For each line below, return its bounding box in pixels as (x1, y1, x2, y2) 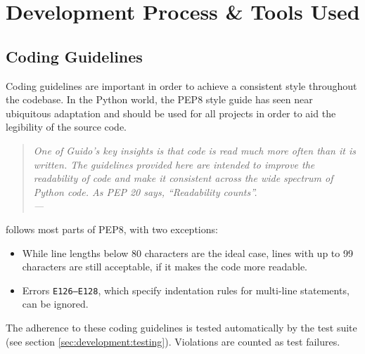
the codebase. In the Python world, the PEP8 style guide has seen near (6, 92, 313, 107)
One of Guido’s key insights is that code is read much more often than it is (33, 143, 356, 157)
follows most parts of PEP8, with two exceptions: (6, 221, 218, 236)
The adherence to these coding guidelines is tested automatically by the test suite (6, 320, 357, 334)
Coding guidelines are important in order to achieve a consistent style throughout (6, 78, 357, 93)
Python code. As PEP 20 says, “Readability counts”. (33, 184, 257, 199)
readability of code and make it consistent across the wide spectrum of (33, 171, 333, 185)
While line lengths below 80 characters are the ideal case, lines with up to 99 (22, 245, 353, 260)
